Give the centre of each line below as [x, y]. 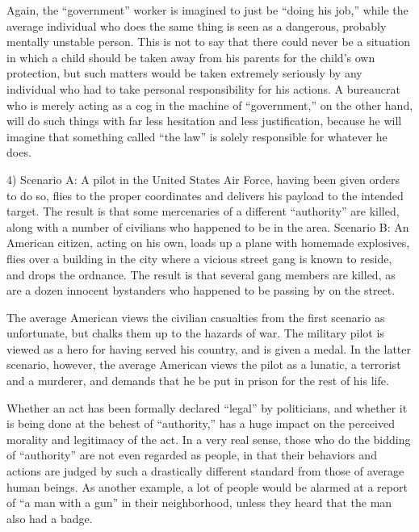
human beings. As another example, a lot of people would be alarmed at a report [207, 486]
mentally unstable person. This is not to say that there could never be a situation [208, 42]
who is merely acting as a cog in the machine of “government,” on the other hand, [210, 105]
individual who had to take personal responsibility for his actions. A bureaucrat [203, 88]
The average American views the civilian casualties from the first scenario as [196, 317]
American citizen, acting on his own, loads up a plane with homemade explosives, [208, 243]
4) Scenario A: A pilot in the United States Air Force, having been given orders [203, 179]
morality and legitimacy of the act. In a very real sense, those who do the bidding [209, 439]
